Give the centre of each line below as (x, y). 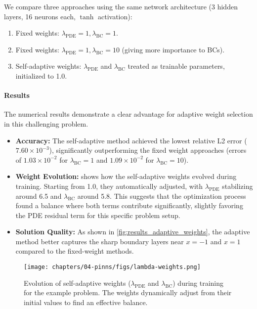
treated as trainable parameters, (176, 66)
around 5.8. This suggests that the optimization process (162, 196)
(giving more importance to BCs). (173, 49)
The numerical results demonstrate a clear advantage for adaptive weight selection (128, 114)
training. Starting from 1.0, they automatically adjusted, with (109, 186)
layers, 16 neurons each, (40, 16)
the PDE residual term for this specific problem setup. (98, 215)
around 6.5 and (39, 196)
